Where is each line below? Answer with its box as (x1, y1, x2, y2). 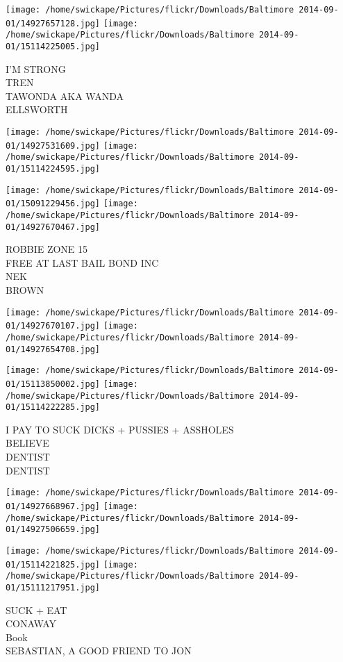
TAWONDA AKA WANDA (6, 88, 124, 103)
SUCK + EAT (6, 602, 67, 617)
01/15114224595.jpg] (6, 163, 101, 174)
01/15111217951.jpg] (6, 582, 101, 593)
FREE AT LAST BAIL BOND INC (6, 255, 159, 270)
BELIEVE (6, 436, 49, 450)
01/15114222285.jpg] (6, 402, 101, 413)
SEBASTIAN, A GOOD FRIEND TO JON (6, 643, 192, 658)
